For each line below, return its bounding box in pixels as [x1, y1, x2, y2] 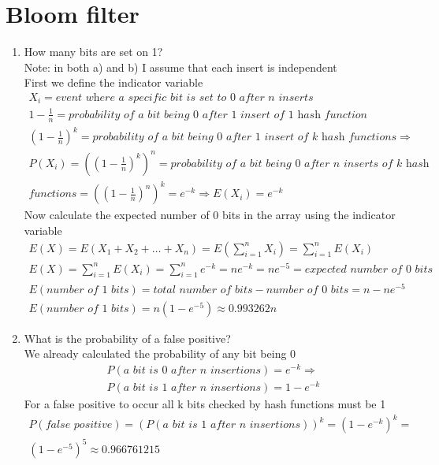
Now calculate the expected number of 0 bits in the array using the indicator [24, 206, 396, 223]
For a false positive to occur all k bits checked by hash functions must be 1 [24, 396, 386, 412]
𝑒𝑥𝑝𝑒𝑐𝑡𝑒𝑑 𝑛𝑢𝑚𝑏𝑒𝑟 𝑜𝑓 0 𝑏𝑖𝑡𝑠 [304, 263, 433, 275]
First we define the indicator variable [24, 74, 203, 91]
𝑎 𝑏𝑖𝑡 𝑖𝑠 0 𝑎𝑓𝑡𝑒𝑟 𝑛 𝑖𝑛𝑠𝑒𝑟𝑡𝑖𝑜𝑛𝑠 [123, 364, 262, 376]
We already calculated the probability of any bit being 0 [24, 345, 296, 362]
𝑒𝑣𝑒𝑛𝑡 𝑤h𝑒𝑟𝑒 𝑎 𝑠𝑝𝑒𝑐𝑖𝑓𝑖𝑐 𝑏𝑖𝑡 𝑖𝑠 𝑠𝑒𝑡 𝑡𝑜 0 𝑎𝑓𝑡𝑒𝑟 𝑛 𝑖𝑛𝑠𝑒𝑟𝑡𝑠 [55, 91, 314, 103]
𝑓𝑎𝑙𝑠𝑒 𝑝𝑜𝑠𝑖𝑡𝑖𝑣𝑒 [45, 419, 113, 431]
